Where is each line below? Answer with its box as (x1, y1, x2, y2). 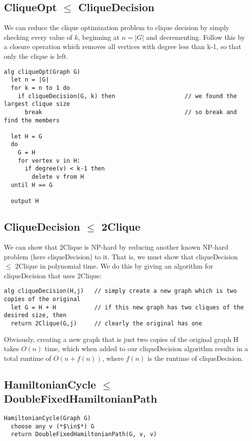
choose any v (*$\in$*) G (11, 423, 95, 430)
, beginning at (78, 32, 119, 42)
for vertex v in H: (17, 157, 81, 164)
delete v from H (32, 173, 84, 181)
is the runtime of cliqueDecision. (147, 353, 243, 363)
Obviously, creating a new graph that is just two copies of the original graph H (4, 334, 239, 344)
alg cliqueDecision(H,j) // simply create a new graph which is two (4, 288, 237, 295)
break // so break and (24, 108, 237, 116)
